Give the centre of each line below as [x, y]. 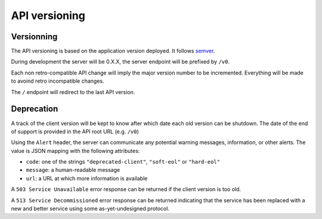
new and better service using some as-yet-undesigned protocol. [90, 209]
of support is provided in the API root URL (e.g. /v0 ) [75, 132]
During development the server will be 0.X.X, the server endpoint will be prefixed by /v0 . [120, 62]
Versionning [34, 37]
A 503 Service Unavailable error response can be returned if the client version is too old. [126, 189]
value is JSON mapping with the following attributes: [75, 151]
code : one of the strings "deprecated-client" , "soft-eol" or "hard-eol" [123, 162]
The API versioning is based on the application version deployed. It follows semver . [113, 51]
